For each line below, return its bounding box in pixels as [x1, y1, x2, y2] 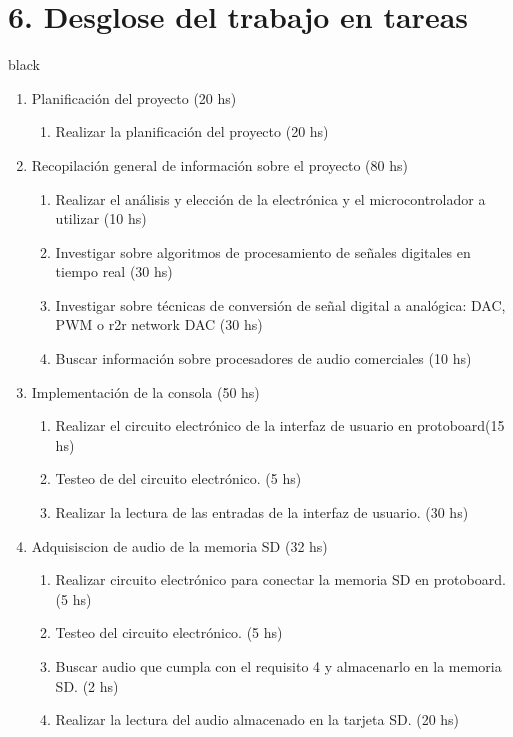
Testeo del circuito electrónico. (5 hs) [55, 622, 283, 643]
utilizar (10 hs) [55, 208, 147, 229]
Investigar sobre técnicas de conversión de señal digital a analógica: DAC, [55, 294, 506, 315]
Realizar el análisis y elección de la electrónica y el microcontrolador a [55, 188, 486, 209]
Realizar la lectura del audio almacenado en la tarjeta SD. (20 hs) [55, 709, 460, 730]
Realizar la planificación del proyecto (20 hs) [55, 121, 329, 142]
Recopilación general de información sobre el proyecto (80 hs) [31, 154, 408, 175]
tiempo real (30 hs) [55, 261, 173, 282]
